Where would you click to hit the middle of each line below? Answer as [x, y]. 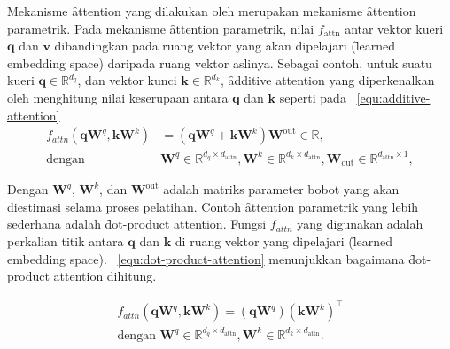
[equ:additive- [393, 97]
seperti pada [313, 97]
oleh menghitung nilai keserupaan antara [118, 97]
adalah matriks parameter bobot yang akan [281, 189]
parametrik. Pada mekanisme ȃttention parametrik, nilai [161, 28]
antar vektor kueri [394, 28]
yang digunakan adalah [360, 224]
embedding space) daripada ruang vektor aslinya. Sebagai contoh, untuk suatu [220, 62]
